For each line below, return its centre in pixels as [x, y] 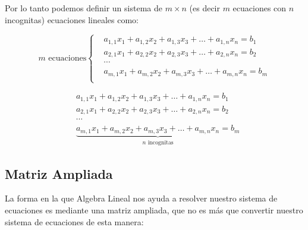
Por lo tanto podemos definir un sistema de [84, 8]
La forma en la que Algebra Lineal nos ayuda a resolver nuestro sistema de [141, 198]
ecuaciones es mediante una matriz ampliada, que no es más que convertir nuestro [154, 209]
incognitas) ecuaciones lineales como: [72, 19]
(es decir [205, 8]
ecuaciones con [260, 8]
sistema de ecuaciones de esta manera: [74, 221]
